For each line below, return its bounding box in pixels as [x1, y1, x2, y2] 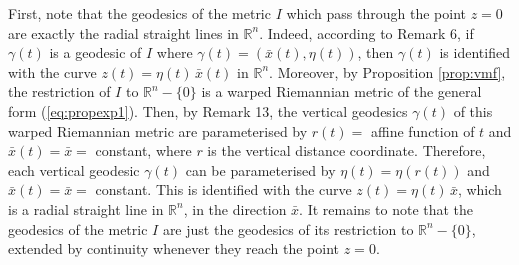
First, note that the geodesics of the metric [8, 3, 271, 23]
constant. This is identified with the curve [95, 179, 352, 200]
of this [453, 100, 493, 121]
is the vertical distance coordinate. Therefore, [207, 140, 486, 161]
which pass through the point [286, 3, 466, 23]
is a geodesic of [49, 42, 142, 63]
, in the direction [183, 198, 287, 219]
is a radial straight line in [8, 198, 164, 219]
